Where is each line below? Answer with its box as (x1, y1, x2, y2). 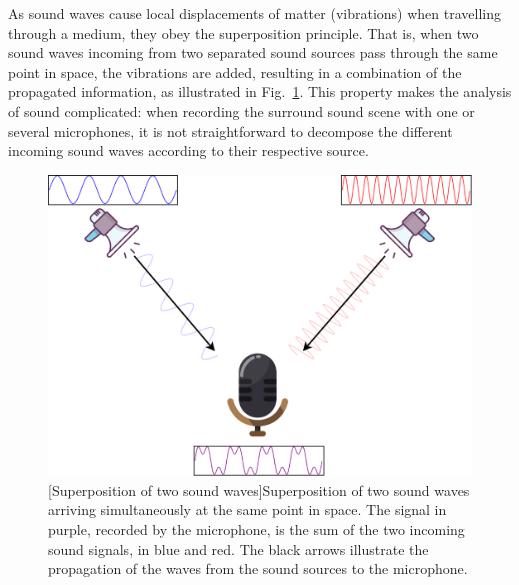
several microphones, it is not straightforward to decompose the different (8, 120, 453, 141)
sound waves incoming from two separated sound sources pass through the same (8, 42, 498, 63)
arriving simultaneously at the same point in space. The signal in (48, 499, 447, 520)
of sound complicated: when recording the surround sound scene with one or (8, 100, 475, 121)
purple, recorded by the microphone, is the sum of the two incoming (48, 518, 465, 539)
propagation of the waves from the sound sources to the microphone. (48, 558, 468, 579)
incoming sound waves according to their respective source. (8, 140, 369, 161)
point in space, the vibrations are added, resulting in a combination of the (8, 61, 462, 82)
